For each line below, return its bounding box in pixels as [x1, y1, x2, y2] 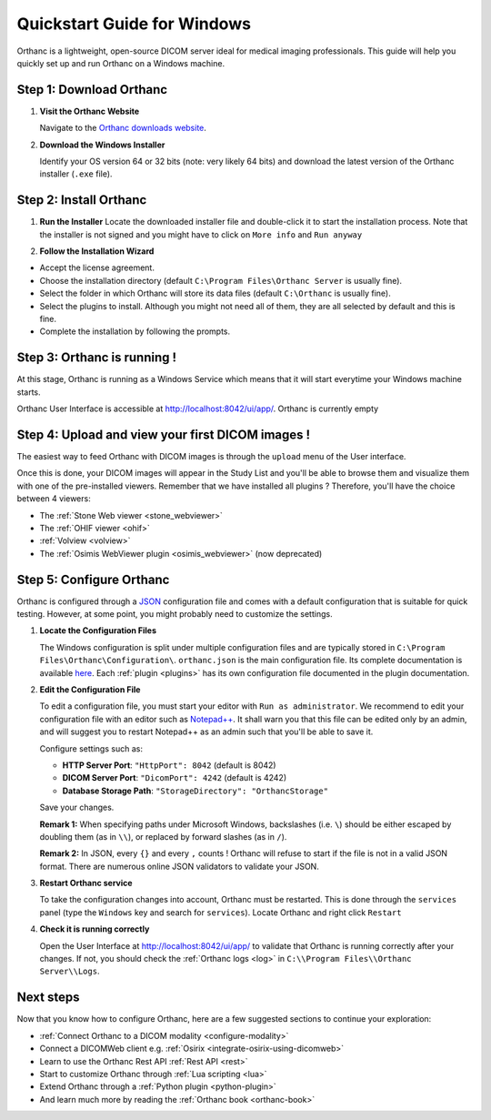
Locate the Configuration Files [39, 625, 157, 636]
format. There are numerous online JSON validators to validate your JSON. [39, 861, 320, 872]
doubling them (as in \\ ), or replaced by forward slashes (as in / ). [39, 831, 287, 842]
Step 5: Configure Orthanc [16, 571, 170, 587]
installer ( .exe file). [39, 168, 113, 179]
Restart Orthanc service [39, 878, 133, 889]
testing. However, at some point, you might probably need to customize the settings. [16, 609, 333, 620]
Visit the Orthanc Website [39, 106, 140, 116]
